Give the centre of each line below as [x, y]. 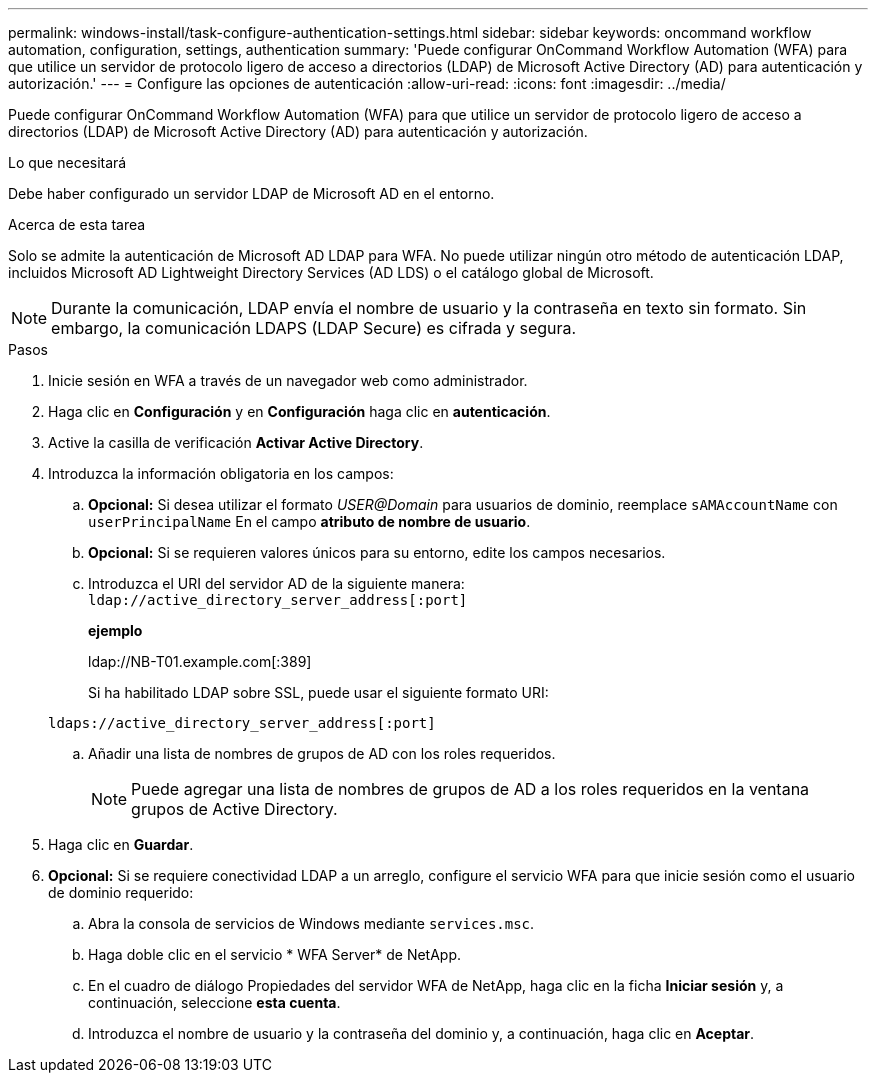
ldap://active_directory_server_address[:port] [278, 600]
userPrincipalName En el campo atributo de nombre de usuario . [309, 521]
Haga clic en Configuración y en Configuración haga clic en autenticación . [299, 411]
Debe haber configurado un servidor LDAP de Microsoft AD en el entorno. [251, 193]
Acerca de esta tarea [77, 224]
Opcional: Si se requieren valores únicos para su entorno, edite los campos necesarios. [377, 552]
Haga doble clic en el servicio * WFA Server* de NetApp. [275, 954]
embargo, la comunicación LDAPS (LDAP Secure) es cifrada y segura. [314, 328]
